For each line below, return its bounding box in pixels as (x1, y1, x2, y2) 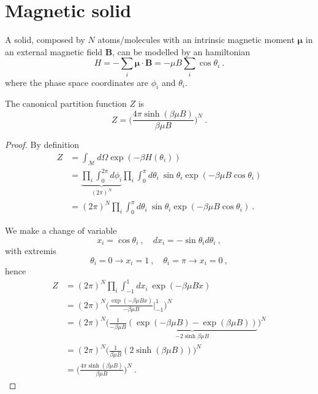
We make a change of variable (5, 224, 117, 237)
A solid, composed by (5, 33, 85, 46)
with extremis (5, 244, 56, 257)
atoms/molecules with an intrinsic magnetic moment (97, 33, 295, 46)
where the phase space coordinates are (5, 75, 149, 88)
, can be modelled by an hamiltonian (112, 45, 251, 58)
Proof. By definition (5, 138, 80, 151)
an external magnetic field (5, 45, 103, 58)
